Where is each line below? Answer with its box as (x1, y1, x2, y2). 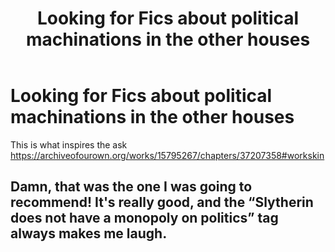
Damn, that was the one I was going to (10, 178, 253, 196)
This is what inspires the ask (10, 138, 128, 151)
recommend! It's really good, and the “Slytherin (10, 194, 314, 211)
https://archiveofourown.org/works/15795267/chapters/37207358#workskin (10, 149, 325, 161)
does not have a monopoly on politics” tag (10, 210, 279, 227)
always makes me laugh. (10, 225, 168, 242)
